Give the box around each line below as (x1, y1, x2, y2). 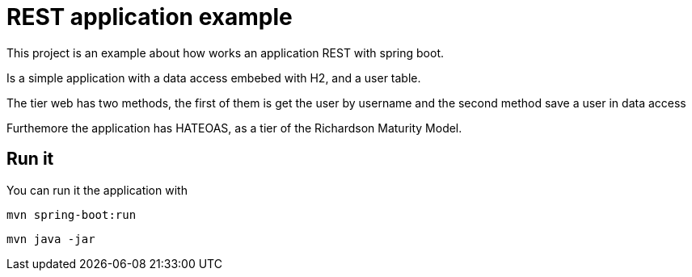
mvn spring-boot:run (6, 208, 137, 221)
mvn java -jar (6, 232, 95, 246)
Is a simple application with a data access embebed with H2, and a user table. (6, 70, 421, 85)
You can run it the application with (6, 183, 188, 197)
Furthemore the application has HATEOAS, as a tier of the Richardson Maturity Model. (6, 120, 462, 135)
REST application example (6, 3, 293, 31)
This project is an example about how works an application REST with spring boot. (6, 45, 445, 60)
